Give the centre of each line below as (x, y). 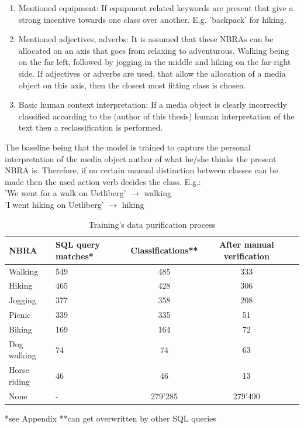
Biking (20, 329)
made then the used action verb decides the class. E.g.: (103, 181)
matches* (74, 256)
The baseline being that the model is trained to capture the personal (128, 147)
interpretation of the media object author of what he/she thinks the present (141, 158)
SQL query (77, 244)
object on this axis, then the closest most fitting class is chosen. (132, 85)
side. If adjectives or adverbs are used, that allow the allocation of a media (152, 73)
